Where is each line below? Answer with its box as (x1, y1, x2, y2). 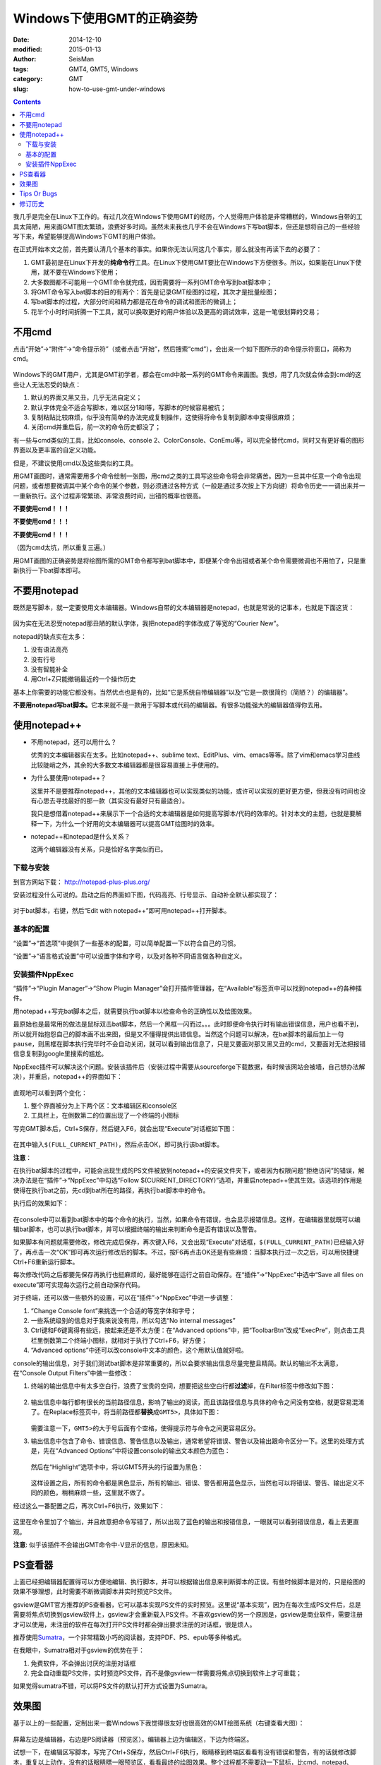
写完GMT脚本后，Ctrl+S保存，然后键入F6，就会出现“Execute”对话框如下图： (13, 1124, 236, 1132)
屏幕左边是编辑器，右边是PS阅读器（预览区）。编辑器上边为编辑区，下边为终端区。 (13, 1735, 253, 1743)
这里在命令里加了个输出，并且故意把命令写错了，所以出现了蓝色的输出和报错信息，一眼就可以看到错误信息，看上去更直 (13, 1518, 359, 1526)
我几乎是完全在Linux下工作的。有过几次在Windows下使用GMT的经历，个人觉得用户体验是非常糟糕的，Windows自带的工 (13, 213, 363, 221)
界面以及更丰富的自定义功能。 (13, 445, 100, 455)
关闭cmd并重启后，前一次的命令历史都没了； (30, 423, 162, 431)
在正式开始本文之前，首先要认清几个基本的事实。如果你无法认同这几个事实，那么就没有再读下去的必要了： (13, 245, 322, 253)
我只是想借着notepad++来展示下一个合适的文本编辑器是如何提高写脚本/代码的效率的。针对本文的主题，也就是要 (30, 809, 356, 818)
